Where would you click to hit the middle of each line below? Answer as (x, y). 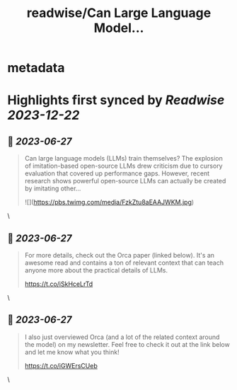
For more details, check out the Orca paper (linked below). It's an (119, 255)
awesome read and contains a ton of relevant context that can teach (124, 263)
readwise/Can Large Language (119, 13)
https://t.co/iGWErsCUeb (61, 365)
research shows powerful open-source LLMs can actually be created (125, 181)
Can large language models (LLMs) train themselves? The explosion (123, 159)
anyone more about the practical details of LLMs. (96, 270)
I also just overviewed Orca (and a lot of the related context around (122, 337)
